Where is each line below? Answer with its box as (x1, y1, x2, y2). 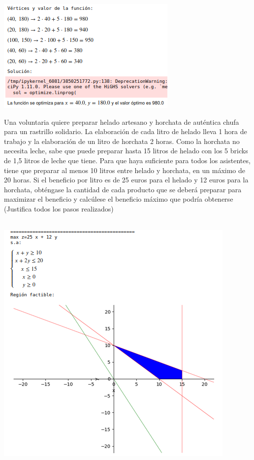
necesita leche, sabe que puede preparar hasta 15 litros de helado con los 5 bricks (4, 145, 248, 156)
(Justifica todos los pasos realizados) (4, 203, 114, 213)
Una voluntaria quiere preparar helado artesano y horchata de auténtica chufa (4, 116, 239, 127)
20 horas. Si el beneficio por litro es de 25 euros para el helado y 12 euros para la (4, 175, 249, 185)
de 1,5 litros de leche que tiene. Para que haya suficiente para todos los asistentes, (4, 155, 251, 165)
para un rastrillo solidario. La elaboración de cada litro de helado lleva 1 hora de (4, 126, 247, 137)
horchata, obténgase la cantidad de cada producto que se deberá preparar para (4, 184, 242, 194)
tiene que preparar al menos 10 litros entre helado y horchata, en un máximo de (4, 165, 245, 175)
